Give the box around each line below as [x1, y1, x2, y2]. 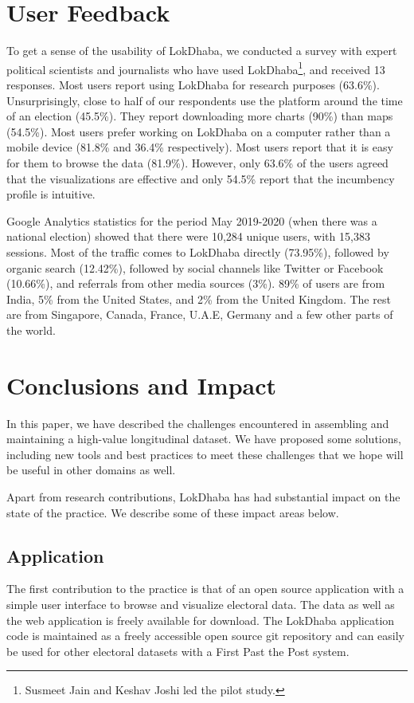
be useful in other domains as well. [6, 461, 176, 478]
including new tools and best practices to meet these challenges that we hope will [6, 446, 404, 462]
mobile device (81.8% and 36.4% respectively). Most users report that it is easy [6, 139, 393, 155]
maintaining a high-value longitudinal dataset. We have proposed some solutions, [6, 430, 401, 447]
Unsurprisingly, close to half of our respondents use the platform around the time [6, 92, 403, 108]
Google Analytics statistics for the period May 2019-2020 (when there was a [6, 212, 377, 229]
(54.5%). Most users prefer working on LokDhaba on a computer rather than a [6, 123, 391, 139]
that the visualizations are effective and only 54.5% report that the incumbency [6, 170, 395, 187]
